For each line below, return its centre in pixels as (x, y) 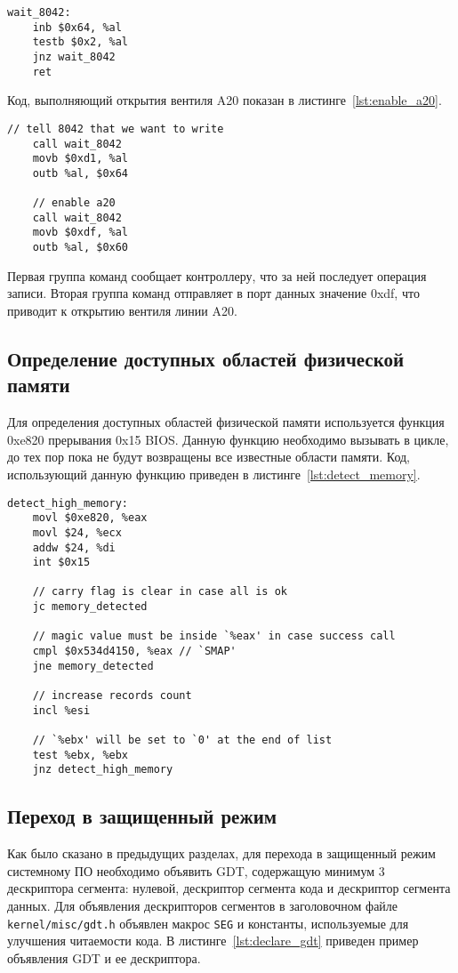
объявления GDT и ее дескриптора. (104, 957)
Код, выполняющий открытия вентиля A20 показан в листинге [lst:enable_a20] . (225, 100)
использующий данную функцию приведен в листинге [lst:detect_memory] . (214, 474)
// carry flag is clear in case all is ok (160, 592)
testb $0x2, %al (80, 42)
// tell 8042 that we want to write (116, 129)
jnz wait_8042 (74, 56)
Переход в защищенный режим (142, 816)
